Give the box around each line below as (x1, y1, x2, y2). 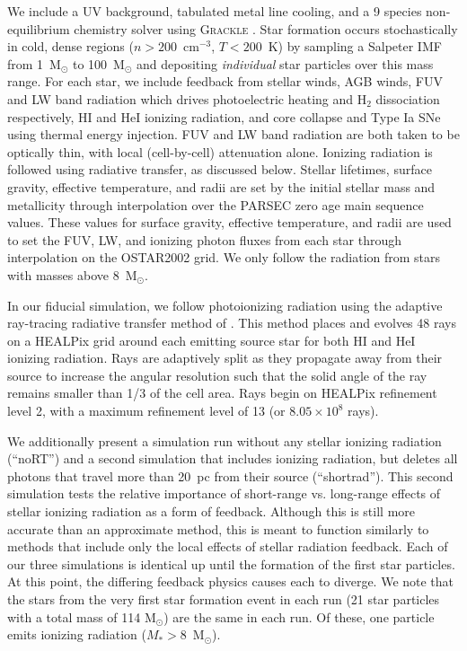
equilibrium (7, 19, 70, 38)
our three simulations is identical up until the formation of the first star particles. (7, 554, 455, 573)
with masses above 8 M (7, 265, 137, 284)
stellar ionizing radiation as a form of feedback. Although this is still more (7, 502, 416, 521)
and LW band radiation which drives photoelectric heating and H (7, 89, 367, 108)
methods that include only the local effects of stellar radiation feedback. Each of (7, 537, 448, 556)
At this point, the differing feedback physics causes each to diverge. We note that (7, 572, 454, 591)
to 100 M (73, 54, 125, 73)
